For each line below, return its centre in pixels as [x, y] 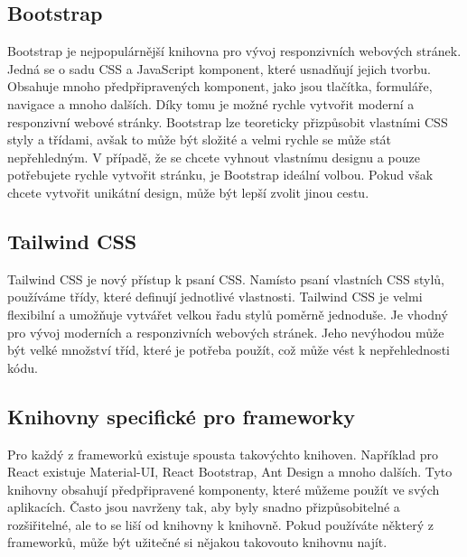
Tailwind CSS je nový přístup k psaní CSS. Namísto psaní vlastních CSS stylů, [226, 278]
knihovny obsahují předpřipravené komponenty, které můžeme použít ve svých [224, 489]
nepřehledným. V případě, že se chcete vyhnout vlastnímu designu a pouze [214, 157]
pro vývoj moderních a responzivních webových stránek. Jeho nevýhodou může [226, 332]
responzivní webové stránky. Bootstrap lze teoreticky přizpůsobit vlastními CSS [228, 121]
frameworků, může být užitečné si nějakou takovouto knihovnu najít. [197, 542]
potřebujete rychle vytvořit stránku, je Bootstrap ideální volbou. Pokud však [220, 175]
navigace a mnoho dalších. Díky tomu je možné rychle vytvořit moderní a [211, 103]
